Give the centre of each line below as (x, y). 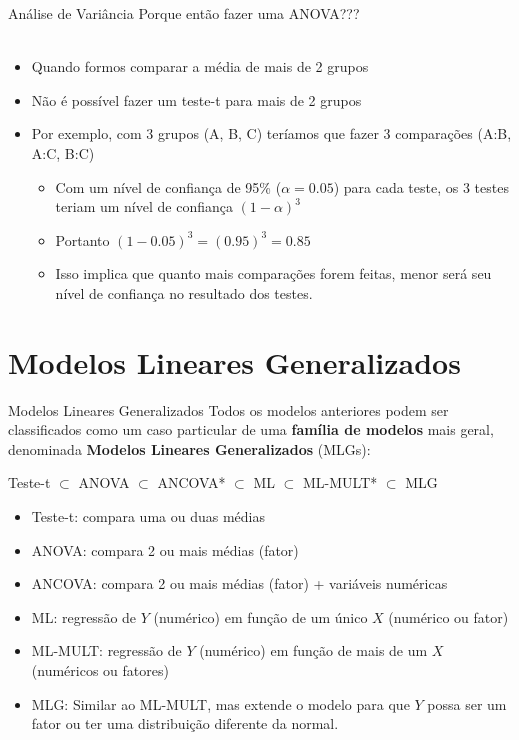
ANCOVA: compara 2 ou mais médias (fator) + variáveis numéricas (239, 583)
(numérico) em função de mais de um (313, 650)
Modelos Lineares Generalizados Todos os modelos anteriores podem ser (228, 409)
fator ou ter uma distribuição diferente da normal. (185, 723)
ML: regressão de (84, 616)
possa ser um (467, 703)
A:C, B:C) (63, 152)
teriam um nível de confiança (144, 206)
